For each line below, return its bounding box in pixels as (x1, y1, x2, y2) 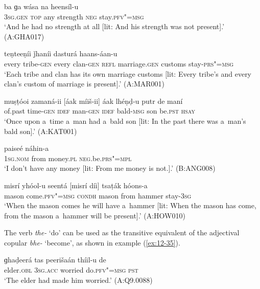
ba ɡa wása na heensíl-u (4, 1, 79, 11)
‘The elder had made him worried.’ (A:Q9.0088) (4, 274, 153, 285)
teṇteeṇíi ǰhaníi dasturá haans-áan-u (4, 48, 117, 59)
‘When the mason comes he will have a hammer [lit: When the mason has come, (4, 200, 256, 211)
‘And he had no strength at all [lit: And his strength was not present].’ (4, 21, 225, 32)
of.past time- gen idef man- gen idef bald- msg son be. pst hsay (4, 105, 195, 116)
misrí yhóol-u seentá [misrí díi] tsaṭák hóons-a (4, 180, 148, 190)
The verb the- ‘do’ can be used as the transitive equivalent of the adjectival (4, 227, 240, 238)
